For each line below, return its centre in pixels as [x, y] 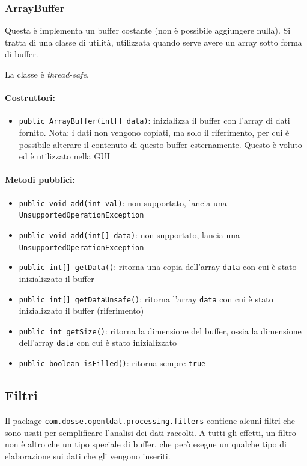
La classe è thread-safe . [47, 74]
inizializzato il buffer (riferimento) [81, 311]
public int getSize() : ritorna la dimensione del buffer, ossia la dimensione [160, 330]
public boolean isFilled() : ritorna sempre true [112, 363]
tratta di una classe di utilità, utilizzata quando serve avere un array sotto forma [153, 42]
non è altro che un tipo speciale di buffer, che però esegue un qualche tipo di [146, 444]
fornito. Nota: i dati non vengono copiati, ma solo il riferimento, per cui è [154, 133]
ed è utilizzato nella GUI [64, 156]
